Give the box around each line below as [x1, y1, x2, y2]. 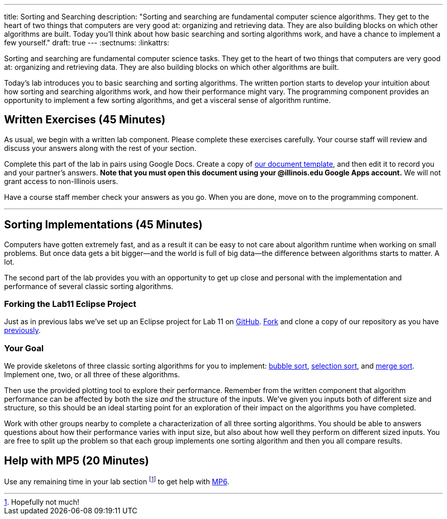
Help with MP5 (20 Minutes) [4, 454, 149, 467]
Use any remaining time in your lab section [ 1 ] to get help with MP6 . [4, 476, 230, 486]
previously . [4, 326, 41, 335]
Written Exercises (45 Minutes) [4, 113, 166, 126]
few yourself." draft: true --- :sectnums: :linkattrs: [4, 38, 169, 47]
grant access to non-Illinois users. [4, 176, 118, 186]
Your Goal [4, 343, 44, 353]
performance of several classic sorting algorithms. [4, 281, 173, 291]
